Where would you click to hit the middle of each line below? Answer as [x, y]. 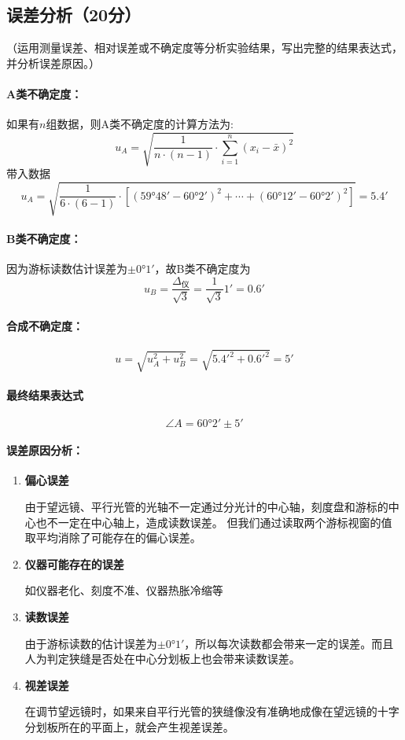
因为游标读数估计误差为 [67, 269]
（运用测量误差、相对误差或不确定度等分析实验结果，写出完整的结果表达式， [204, 48]
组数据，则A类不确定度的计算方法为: [140, 124]
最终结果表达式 [45, 395]
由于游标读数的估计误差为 [91, 643]
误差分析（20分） [74, 15]
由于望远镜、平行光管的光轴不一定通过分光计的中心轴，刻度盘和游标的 [206, 506]
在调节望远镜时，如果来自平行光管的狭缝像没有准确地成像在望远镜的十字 [212, 711]
